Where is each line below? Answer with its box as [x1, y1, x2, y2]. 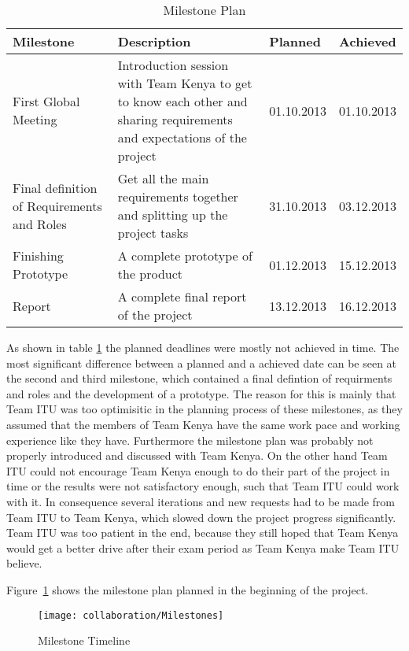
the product [117, 264, 183, 283]
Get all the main [117, 169, 209, 187]
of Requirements [13, 196, 102, 215]
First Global [13, 92, 80, 110]
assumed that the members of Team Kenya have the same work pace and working [6, 416, 400, 432]
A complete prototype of [117, 246, 252, 264]
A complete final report [117, 287, 247, 305]
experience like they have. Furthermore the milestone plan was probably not [6, 431, 374, 448]
